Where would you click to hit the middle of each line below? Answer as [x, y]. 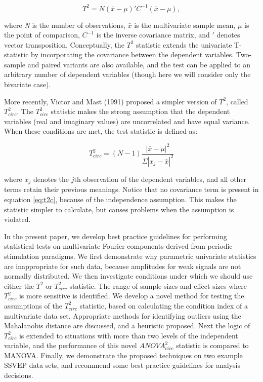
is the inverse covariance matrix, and [153, 35]
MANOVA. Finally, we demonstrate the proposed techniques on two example [123, 355]
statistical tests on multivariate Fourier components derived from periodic [118, 246]
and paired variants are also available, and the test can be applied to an [139, 64]
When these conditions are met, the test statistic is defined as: [101, 131]
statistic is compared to [212, 345]
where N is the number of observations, [65, 25]
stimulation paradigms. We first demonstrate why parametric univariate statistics [130, 256]
